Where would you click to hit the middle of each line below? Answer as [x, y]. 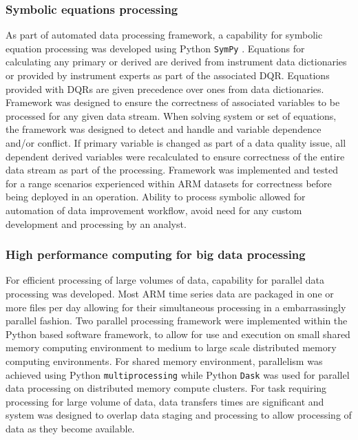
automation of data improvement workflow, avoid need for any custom [154, 210]
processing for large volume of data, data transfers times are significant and [165, 401]
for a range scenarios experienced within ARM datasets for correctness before [169, 183]
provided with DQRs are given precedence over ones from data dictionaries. [165, 88]
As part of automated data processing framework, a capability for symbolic [164, 35]
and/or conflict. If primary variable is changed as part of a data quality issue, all [176, 143]
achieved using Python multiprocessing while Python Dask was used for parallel [178, 374]
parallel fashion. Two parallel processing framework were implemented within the [177, 321]
